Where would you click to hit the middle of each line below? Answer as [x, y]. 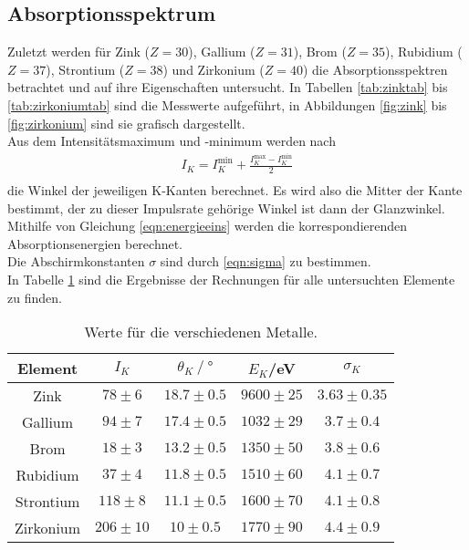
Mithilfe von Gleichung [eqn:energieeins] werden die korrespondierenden [208, 226]
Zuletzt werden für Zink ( [79, 52]
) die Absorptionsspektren [375, 69]
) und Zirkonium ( [214, 69]
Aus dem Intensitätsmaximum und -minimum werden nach [172, 141]
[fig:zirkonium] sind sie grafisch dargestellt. [126, 123]
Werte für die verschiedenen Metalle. [201, 332]
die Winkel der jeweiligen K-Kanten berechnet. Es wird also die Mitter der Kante [235, 189]
